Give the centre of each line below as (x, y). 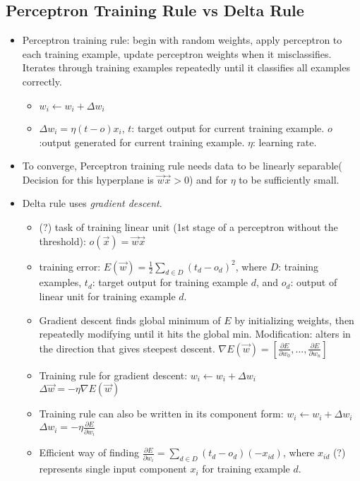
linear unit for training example (107, 296)
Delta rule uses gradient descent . (92, 203)
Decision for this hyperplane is (88, 179)
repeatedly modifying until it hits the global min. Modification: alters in (195, 334)
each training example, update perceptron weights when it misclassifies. (177, 53)
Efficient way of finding (89, 452)
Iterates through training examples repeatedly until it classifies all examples (186, 67)
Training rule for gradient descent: (113, 375)
